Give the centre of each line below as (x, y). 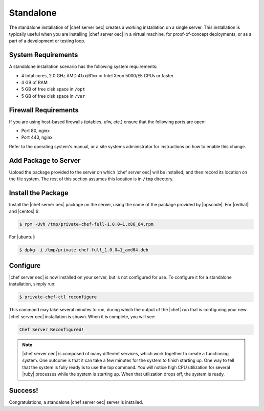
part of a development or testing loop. (47, 41)
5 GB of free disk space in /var (53, 96)
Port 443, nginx (37, 137)
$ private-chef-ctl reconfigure (58, 297)
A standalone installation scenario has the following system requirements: (83, 66)
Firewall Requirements (44, 110)
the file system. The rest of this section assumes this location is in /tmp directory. (91, 179)
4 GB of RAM (34, 83)
